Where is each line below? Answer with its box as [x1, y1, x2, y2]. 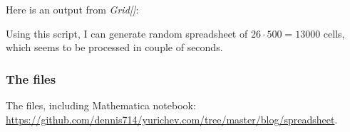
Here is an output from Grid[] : [6, 2, 139, 16]
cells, [323, 26, 345, 40]
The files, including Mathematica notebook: [6, 98, 196, 112]
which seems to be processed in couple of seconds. [6, 40, 223, 55]
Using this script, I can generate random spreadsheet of [6, 26, 248, 40]
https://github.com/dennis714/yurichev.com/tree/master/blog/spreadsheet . [6, 111, 338, 126]
